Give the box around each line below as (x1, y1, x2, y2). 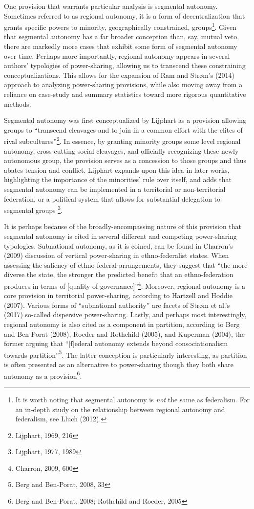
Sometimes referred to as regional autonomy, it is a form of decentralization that (4, 10, 245, 21)
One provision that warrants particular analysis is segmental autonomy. (4, 1, 218, 11)
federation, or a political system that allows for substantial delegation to (4, 193, 221, 204)
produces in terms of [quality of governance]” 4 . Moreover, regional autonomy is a (4, 279, 245, 291)
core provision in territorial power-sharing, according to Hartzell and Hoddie (4, 290, 233, 301)
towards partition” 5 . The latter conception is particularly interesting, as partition (4, 348, 247, 360)
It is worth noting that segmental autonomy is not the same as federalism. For (15, 394, 250, 404)
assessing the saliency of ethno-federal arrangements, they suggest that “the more (4, 259, 248, 270)
